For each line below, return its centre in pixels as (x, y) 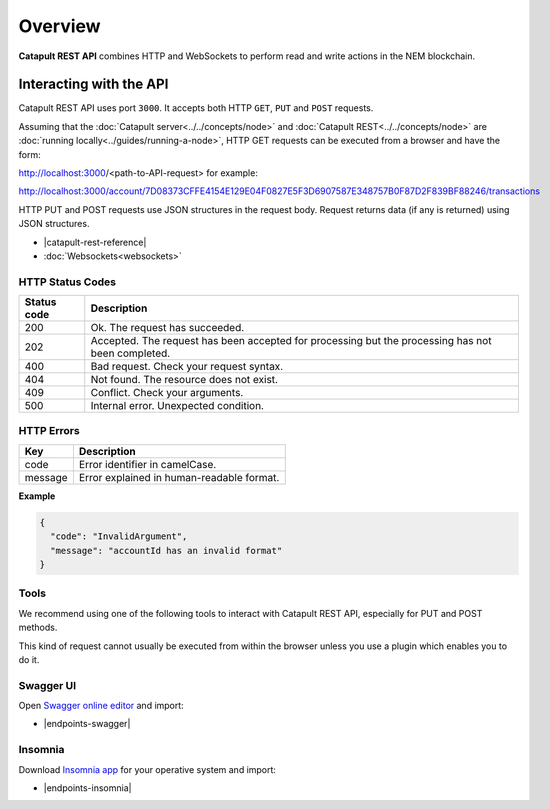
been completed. (130, 353)
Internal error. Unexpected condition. (177, 406)
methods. (38, 627)
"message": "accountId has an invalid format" (166, 550)
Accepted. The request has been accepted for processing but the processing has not (291, 341)
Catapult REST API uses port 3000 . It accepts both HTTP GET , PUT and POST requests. (196, 108)
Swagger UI (47, 685)
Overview (59, 26)
